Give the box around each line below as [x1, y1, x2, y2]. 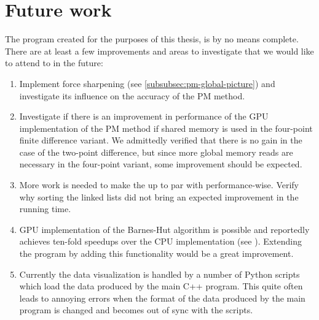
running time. [19, 202, 71, 215]
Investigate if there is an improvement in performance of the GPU [19, 110, 269, 123]
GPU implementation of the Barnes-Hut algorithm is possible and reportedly [19, 223, 310, 235]
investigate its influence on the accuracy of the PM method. [19, 89, 245, 102]
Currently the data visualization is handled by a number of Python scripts [19, 267, 300, 280]
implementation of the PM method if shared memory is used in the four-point [19, 121, 313, 134]
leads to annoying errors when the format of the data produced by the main [19, 291, 305, 304]
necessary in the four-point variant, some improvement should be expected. [19, 158, 302, 170]
